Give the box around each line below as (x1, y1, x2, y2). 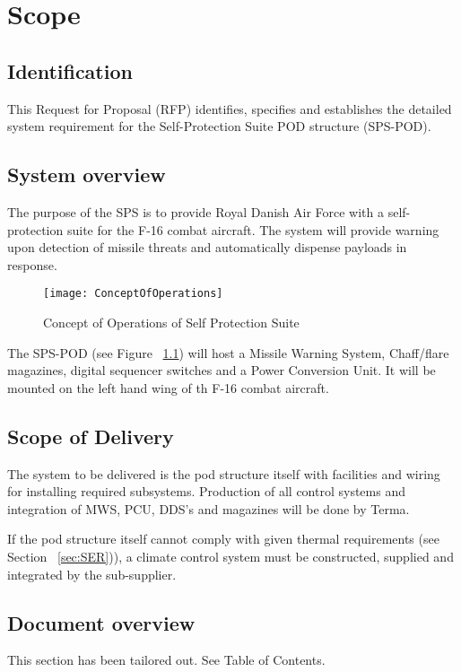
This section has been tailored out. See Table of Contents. (7, 650, 326, 669)
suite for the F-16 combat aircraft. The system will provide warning (66, 220, 439, 239)
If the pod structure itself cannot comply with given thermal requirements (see (7, 529, 439, 548)
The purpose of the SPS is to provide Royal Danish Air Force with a (7, 202, 385, 221)
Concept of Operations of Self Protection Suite (43, 313, 300, 331)
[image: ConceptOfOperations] (43, 287, 223, 301)
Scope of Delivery (7, 422, 174, 449)
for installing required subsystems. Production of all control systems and (7, 482, 405, 501)
